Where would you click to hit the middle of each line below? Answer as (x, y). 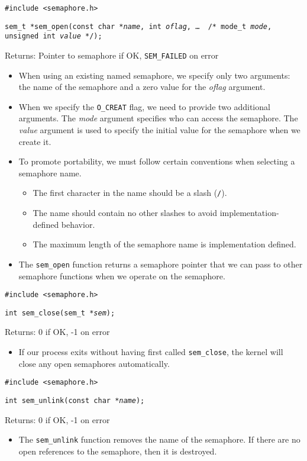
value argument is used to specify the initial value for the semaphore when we (159, 130)
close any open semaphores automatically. (94, 363)
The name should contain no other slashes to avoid (125, 213)
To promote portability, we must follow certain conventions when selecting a (157, 161)
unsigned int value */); (54, 36)
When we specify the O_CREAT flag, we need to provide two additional (144, 106)
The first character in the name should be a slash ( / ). (130, 193)
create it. (35, 141)
